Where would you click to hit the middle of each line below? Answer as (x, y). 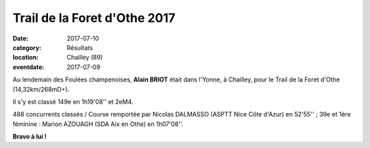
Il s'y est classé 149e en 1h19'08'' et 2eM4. (73, 101)
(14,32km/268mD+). (41, 89)
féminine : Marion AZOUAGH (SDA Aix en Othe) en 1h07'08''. (98, 124)
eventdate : (28, 67)
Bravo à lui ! (30, 136)
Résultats (80, 47)
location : (26, 58)
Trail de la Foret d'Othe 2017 (94, 18)
